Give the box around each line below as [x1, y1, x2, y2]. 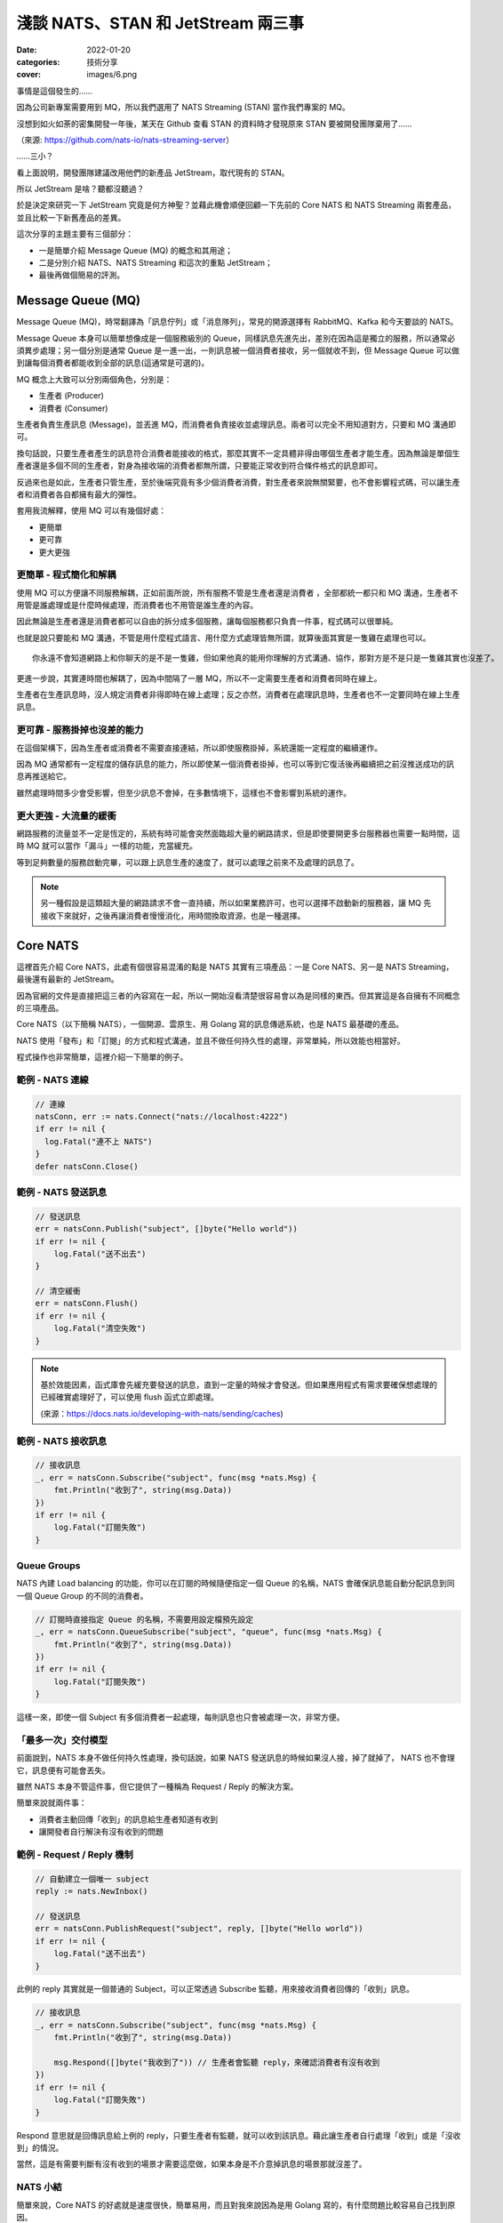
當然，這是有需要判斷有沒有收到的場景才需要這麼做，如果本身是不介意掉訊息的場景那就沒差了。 [16, 2159, 367, 2170]
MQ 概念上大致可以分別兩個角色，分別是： [16, 373, 172, 384]
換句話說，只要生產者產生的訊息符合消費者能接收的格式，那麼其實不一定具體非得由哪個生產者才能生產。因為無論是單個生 [16, 447, 460, 458]
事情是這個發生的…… [16, 85, 93, 96]
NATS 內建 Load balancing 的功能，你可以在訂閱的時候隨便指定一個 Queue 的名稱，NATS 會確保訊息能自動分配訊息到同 [16, 1578, 455, 1589]
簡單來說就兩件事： [16, 1797, 87, 1809]
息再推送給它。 [16, 771, 71, 782]
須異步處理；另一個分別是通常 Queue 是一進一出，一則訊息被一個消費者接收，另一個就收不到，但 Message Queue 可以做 [16, 345, 460, 356]
